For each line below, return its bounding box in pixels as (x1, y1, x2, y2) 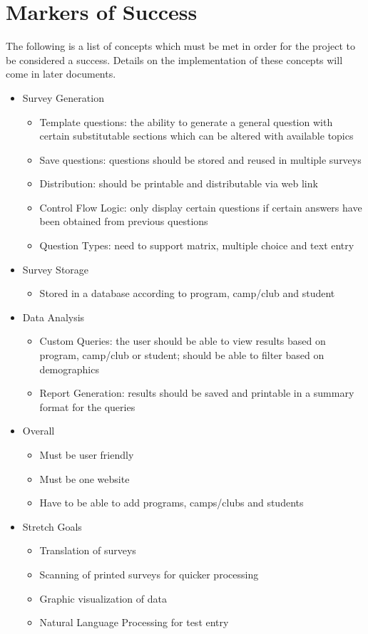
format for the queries (39, 399, 136, 414)
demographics (39, 361, 99, 376)
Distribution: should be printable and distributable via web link (39, 176, 318, 191)
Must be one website (39, 471, 130, 486)
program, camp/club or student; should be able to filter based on (39, 348, 324, 363)
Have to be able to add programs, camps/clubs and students (39, 495, 304, 510)
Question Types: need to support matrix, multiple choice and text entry (39, 238, 354, 253)
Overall (22, 423, 55, 438)
